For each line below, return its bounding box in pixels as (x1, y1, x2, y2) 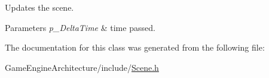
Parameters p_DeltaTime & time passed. (5, 21, 155, 33)
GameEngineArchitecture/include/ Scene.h (5, 61, 159, 73)
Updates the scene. (5, 1, 74, 13)
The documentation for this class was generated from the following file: (5, 41, 265, 54)
